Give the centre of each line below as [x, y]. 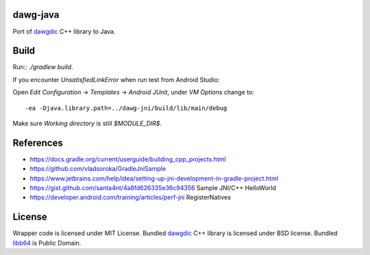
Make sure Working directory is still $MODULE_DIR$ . [87, 123]
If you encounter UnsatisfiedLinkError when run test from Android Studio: [116, 79]
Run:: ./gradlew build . [43, 67]
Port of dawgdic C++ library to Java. [64, 31]
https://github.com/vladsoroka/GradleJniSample [98, 169]
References [38, 143]
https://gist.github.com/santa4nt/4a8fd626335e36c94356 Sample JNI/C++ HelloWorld [153, 188]
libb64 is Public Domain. [47, 243]
